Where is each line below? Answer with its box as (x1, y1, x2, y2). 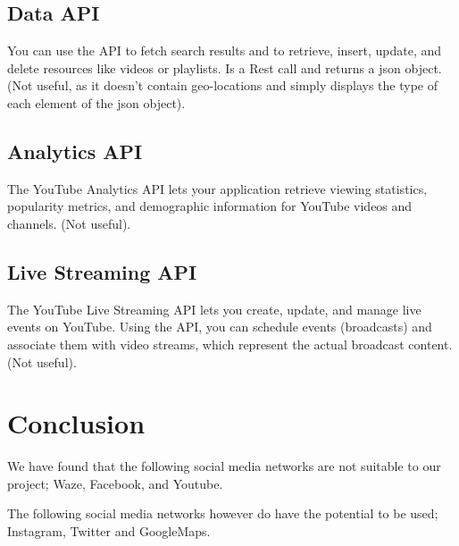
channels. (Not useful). (7, 214, 131, 232)
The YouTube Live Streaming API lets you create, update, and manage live (7, 299, 421, 318)
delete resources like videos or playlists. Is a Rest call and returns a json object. (7, 58, 442, 77)
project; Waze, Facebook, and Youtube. (7, 474, 223, 492)
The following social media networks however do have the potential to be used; (7, 504, 438, 523)
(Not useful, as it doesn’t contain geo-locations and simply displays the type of (7, 76, 438, 95)
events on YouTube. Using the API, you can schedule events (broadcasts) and (7, 317, 432, 336)
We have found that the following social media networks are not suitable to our (7, 457, 441, 475)
